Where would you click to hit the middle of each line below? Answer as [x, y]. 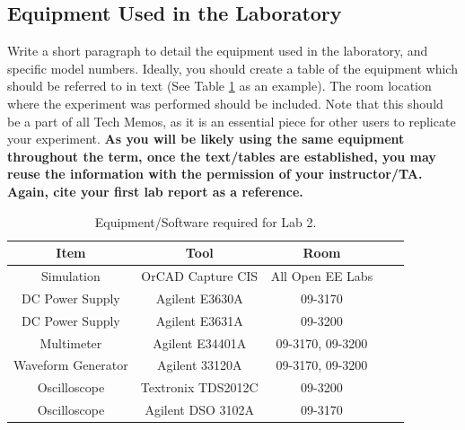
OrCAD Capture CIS [200, 275]
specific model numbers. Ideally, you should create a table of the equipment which [232, 68]
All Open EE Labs [322, 275]
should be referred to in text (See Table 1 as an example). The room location [219, 86]
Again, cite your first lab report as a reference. [155, 191]
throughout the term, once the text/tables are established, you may [222, 156]
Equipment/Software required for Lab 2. [206, 221]
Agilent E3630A [199, 298]
